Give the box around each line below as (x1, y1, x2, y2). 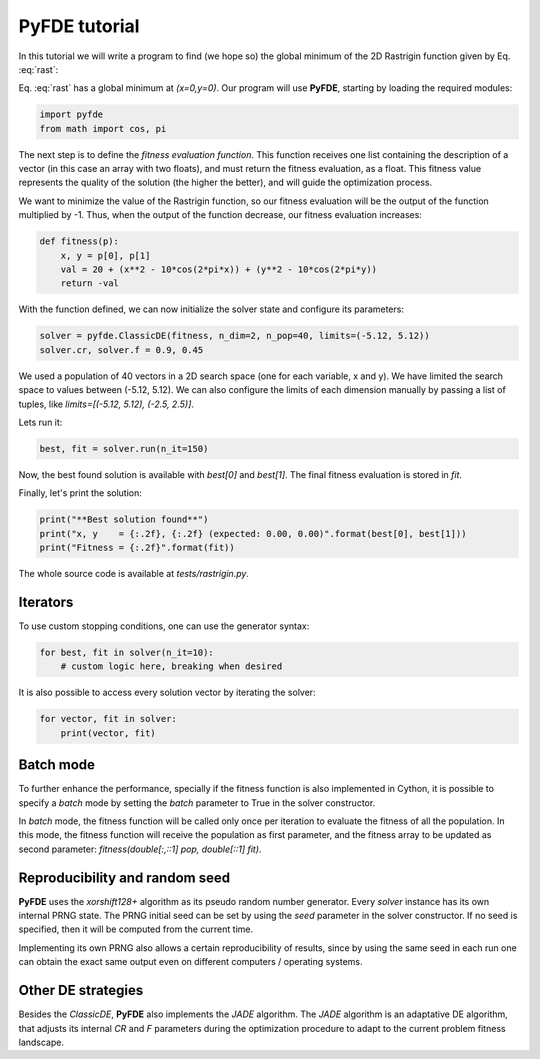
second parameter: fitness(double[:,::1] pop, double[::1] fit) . (18, 843, 262, 855)
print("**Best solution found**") (39, 514, 209, 525)
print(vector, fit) (60, 727, 157, 739)
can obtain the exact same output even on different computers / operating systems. (18, 956, 363, 968)
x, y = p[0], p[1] (60, 250, 151, 261)
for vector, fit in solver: (39, 713, 177, 725)
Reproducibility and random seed (18, 869, 230, 886)
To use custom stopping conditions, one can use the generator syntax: (18, 620, 310, 632)
